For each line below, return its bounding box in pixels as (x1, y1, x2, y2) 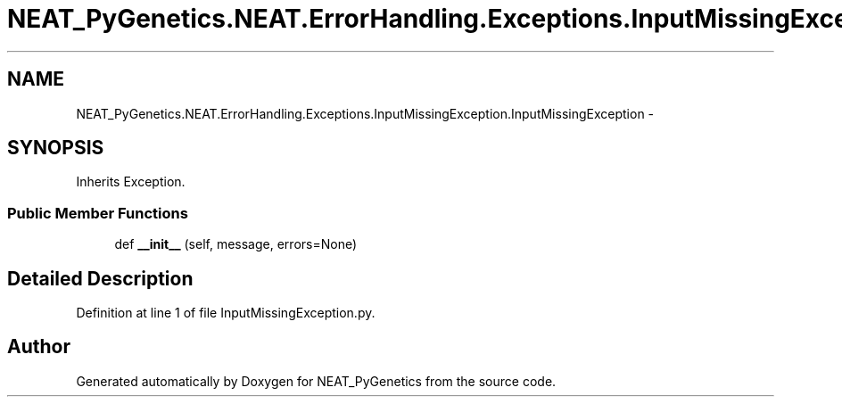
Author (7, 335, 70, 359)
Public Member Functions (7, 203, 188, 222)
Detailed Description (7, 267, 194, 290)
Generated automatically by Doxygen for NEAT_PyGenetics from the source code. (76, 373, 557, 389)
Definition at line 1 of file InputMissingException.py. (76, 305, 376, 321)
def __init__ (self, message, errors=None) (114, 236, 358, 252)
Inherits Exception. (76, 174, 186, 190)
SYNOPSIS (7, 136, 104, 160)
